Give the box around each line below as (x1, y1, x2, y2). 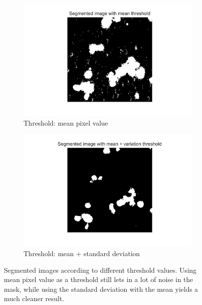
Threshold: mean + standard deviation (23, 248, 140, 258)
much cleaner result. (4, 293, 65, 304)
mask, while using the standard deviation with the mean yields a (4, 283, 198, 294)
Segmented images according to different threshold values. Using (4, 264, 197, 275)
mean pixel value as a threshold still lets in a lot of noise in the (4, 274, 193, 284)
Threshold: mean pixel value (23, 117, 108, 128)
